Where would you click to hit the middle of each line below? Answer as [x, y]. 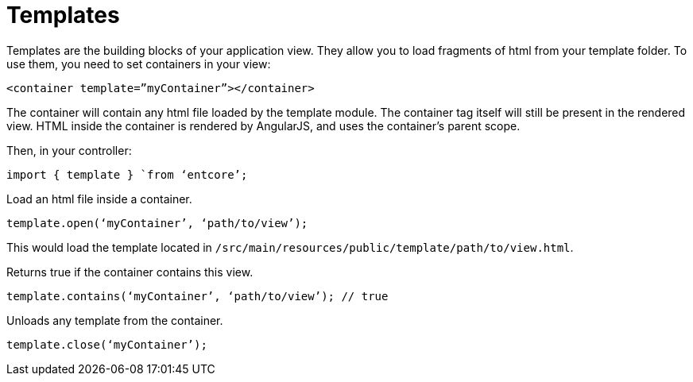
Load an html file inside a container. [99, 199]
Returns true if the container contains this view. [130, 272]
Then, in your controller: [69, 150]
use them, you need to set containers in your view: [139, 64]
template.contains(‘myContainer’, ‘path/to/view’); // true [197, 296]
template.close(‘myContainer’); [107, 344]
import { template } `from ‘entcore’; [127, 174]
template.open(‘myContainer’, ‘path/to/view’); [157, 223]
